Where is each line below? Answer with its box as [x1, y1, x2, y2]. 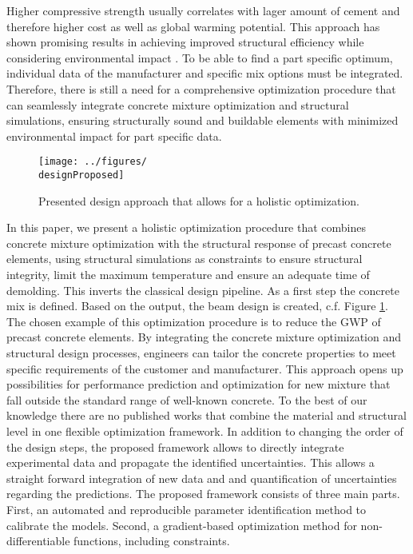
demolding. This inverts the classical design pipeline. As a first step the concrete [6, 281, 399, 298]
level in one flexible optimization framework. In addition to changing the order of [6, 422, 403, 439]
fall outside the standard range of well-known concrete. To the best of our [6, 391, 367, 408]
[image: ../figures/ [38, 156, 148, 168]
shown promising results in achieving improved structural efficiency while [6, 34, 364, 50]
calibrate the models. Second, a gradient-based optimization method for [6, 516, 357, 533]
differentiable [6, 532, 70, 549]
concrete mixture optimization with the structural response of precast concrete [6, 234, 391, 251]
